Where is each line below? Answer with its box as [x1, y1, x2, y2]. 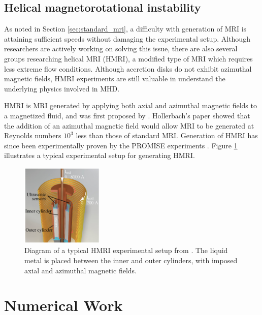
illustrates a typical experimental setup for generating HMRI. [4, 150, 195, 161]
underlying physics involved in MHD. [4, 83, 120, 93]
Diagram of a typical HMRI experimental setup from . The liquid [24, 245, 228, 256]
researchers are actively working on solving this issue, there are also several [4, 43, 238, 54]
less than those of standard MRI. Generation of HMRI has [76, 130, 258, 141]
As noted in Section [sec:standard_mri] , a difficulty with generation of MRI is [4, 23, 247, 34]
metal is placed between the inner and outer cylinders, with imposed [24, 255, 238, 265]
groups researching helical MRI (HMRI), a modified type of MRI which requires [4, 53, 253, 64]
